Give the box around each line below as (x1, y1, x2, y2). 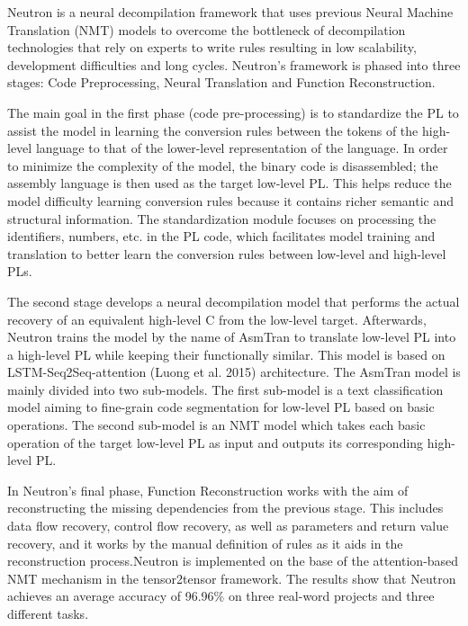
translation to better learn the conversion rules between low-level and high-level (7, 244, 446, 263)
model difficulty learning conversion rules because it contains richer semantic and (7, 191, 454, 210)
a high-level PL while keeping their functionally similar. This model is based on (7, 344, 445, 363)
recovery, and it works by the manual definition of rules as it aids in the (7, 533, 403, 552)
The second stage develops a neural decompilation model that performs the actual (7, 291, 460, 310)
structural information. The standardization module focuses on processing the (7, 209, 436, 228)
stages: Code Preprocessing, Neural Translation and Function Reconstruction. (7, 73, 436, 92)
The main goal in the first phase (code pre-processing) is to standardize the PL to (7, 103, 459, 121)
